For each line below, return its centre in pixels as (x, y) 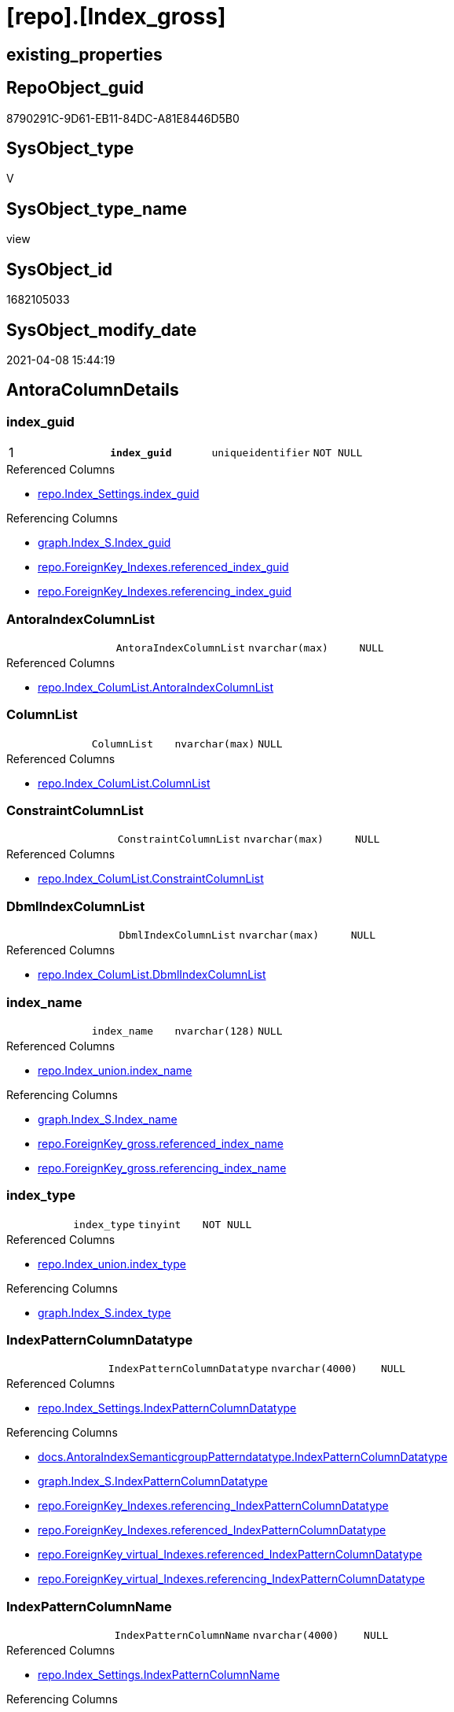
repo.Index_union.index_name (115, 1070)
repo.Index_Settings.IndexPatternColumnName (159, 1675)
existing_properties (84, 54)
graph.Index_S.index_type (104, 1312)
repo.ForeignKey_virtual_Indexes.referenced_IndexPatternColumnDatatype (230, 1555)
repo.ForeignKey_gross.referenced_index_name (161, 1143)
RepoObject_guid (75, 88)
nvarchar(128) (215, 1031)
